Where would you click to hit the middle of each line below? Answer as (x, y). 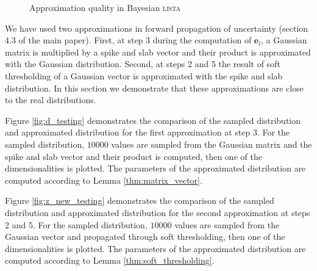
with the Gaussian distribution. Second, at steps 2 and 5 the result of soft (143, 64)
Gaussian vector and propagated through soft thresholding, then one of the (145, 237)
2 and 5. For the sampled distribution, (76, 224)
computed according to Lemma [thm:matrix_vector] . (104, 180)
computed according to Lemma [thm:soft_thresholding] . (110, 260)
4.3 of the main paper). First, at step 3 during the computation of (128, 40)
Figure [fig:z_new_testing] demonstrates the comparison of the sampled (140, 201)
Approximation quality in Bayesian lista (105, 7)
